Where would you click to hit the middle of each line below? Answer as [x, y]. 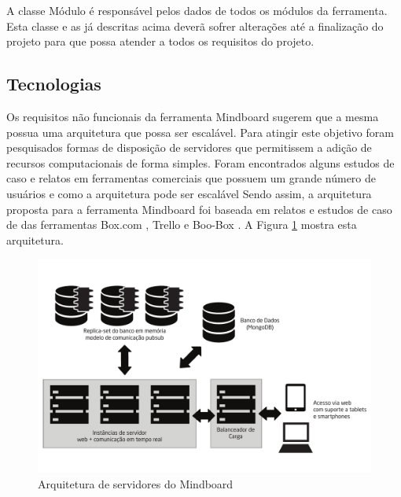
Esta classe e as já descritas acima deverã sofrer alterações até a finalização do [195, 26]
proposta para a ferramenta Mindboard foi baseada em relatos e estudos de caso [199, 209]
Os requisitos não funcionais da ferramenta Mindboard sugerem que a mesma [193, 116]
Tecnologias [54, 84]
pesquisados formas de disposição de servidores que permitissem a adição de [189, 147]
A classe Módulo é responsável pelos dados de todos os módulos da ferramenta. [197, 10]
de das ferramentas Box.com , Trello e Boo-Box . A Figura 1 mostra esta [182, 225]
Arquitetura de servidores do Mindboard [136, 483]
